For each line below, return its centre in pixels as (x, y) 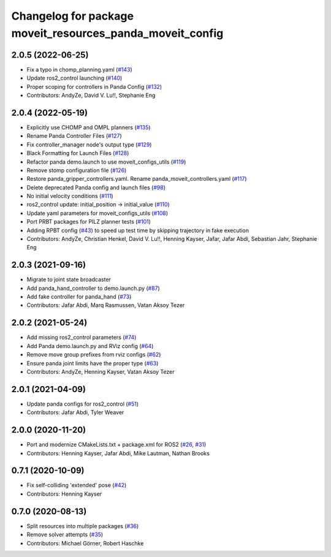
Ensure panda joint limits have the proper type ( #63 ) (93, 363)
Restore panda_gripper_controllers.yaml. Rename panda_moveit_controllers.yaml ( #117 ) (137, 179)
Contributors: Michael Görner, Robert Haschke (85, 543)
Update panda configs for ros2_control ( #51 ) (83, 404)
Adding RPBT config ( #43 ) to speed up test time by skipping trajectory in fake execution (138, 230)
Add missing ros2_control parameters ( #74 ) (82, 338)
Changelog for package (73, 16)
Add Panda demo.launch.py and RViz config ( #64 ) (90, 346)
